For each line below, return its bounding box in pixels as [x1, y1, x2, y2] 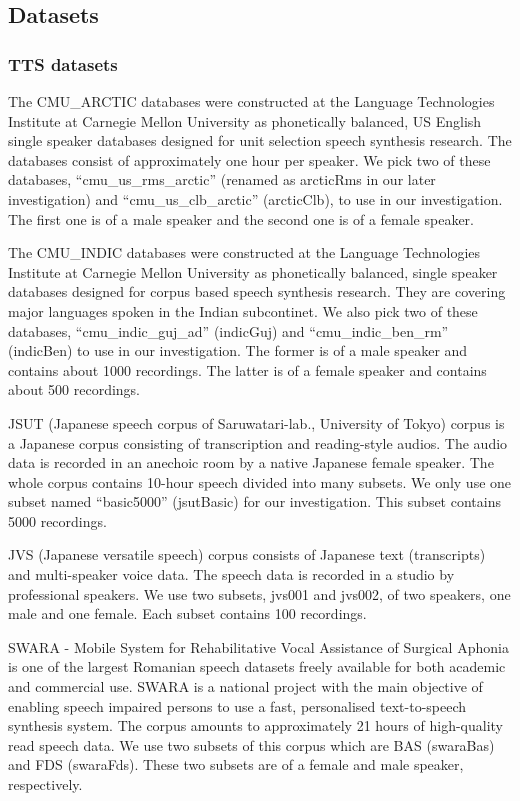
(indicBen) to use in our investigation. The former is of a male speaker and [8, 340, 468, 361]
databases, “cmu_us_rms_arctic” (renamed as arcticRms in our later [8, 169, 436, 190]
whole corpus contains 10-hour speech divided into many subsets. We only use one [8, 471, 512, 492]
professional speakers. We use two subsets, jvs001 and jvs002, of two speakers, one [8, 583, 511, 604]
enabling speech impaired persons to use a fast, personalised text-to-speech [8, 695, 467, 716]
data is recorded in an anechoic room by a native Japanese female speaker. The [8, 452, 494, 473]
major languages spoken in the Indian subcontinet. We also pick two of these [8, 300, 478, 321]
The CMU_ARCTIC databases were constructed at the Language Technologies [8, 91, 495, 111]
